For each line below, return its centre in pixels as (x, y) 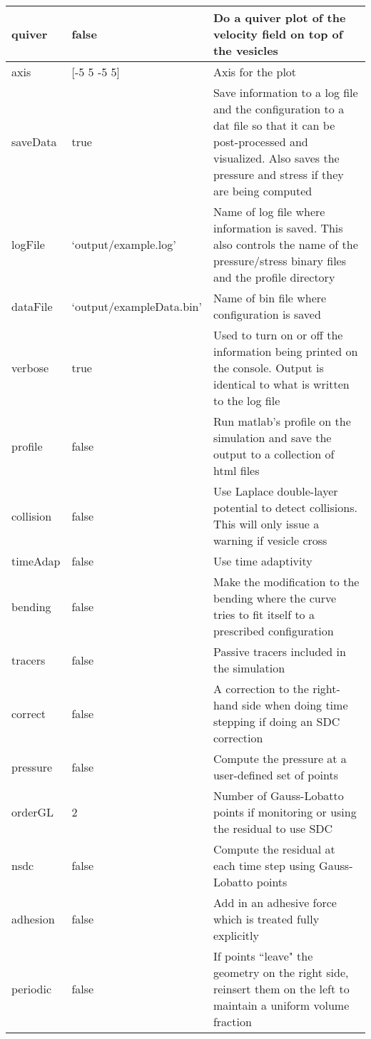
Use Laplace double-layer (275, 491)
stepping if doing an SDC (276, 721)
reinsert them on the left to (281, 989)
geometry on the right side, (281, 972)
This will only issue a (266, 524)
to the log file (247, 400)
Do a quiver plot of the (279, 17)
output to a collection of (274, 454)
